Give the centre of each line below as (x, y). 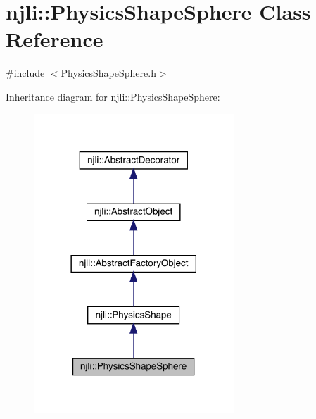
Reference (55, 39)
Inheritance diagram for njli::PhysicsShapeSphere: (113, 96)
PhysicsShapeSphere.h (108, 73)
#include (25, 73)
